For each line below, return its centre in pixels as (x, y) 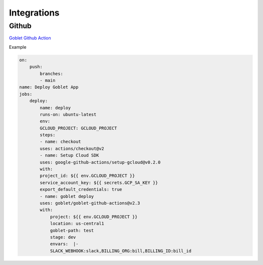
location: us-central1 (77, 224)
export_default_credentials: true (81, 189)
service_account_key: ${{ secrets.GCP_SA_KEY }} (99, 182)
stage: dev (63, 237)
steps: (47, 135)
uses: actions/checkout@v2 (72, 148)
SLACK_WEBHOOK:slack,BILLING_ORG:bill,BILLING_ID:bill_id (121, 251)
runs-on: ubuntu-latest (68, 114)
